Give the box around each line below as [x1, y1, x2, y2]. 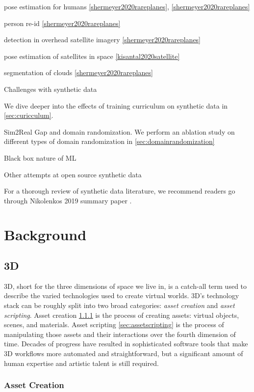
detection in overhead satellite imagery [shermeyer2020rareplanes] [4, 34, 201, 45]
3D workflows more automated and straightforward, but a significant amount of [4, 348, 243, 359]
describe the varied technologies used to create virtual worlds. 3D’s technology [4, 290, 239, 301]
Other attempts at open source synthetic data [4, 169, 142, 179]
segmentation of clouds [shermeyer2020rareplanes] [4, 67, 153, 78]
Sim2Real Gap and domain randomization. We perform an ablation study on [4, 126, 235, 137]
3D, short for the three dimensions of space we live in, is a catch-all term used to [4, 280, 247, 291]
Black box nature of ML [4, 152, 76, 163]
